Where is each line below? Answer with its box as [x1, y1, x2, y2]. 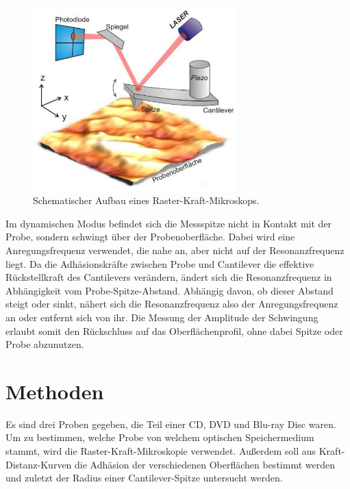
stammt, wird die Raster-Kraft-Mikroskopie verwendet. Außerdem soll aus [5, 444, 316, 458]
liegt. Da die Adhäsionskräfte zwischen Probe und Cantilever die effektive [5, 256, 314, 271]
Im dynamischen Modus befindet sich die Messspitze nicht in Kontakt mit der [5, 216, 332, 230]
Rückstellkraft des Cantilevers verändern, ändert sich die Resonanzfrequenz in [5, 270, 332, 284]
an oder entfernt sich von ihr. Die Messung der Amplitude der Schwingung [5, 310, 318, 324]
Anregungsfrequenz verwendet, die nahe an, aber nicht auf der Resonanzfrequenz [5, 242, 345, 257]
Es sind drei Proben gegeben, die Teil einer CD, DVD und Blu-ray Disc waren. [5, 416, 336, 431]
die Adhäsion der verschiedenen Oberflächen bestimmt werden [75, 457, 335, 471]
